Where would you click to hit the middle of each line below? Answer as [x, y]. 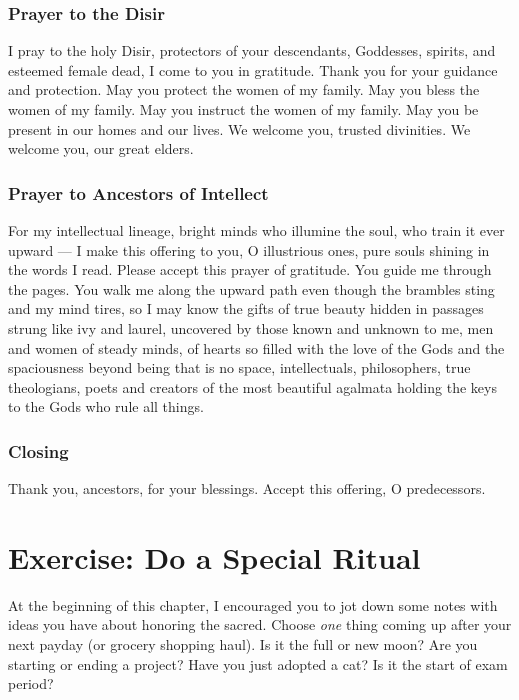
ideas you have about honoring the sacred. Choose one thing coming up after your [260, 624]
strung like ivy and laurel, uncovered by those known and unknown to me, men [251, 327]
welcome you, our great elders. [101, 148]
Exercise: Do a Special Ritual [214, 556]
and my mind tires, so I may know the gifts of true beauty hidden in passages [246, 308]
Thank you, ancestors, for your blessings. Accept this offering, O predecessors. [247, 488]
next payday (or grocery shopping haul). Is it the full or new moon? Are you [243, 644]
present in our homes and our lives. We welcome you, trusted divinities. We [239, 128]
